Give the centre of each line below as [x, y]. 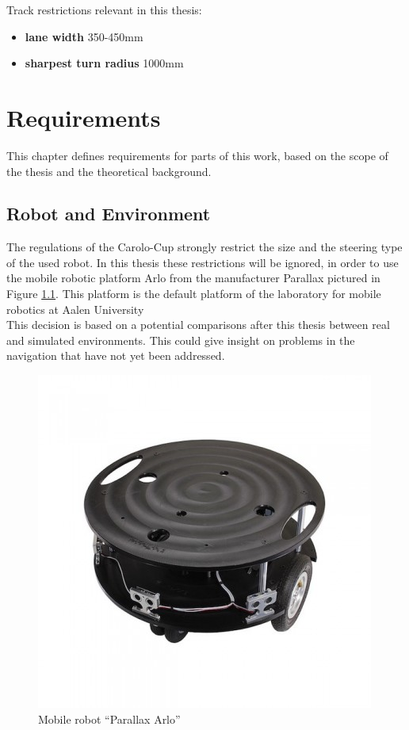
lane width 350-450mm [84, 36]
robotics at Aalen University [75, 309]
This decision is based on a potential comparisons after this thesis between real [198, 325]
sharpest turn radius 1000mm [104, 63]
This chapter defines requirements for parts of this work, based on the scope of [197, 155]
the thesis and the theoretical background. [109, 171]
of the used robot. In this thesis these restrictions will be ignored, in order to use [203, 262]
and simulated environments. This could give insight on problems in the [181, 340]
